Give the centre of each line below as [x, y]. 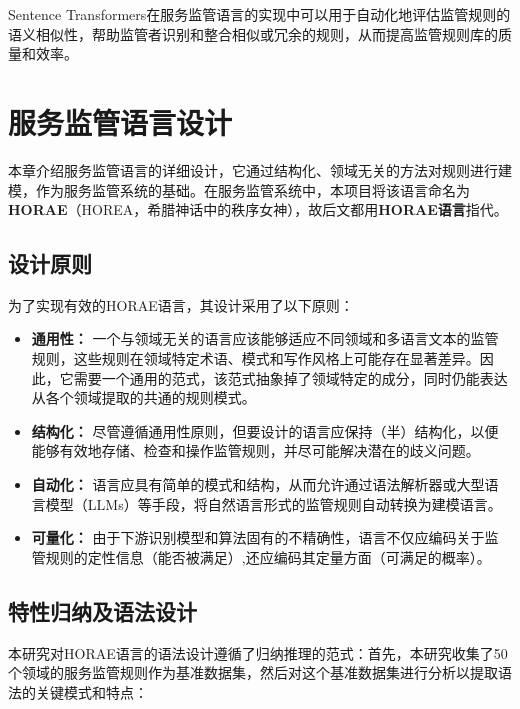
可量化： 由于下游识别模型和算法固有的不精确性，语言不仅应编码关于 [258, 537]
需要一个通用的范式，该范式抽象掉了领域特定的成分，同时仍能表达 [290, 377]
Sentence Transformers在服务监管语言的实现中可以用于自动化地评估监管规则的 [259, 14]
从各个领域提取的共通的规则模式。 [143, 397]
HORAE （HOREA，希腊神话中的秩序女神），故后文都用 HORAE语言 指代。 [258, 209]
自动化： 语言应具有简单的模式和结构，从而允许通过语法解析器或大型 [258, 484]
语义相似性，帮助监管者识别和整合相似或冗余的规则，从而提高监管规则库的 [253, 33]
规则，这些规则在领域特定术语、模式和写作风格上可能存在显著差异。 [255, 358]
